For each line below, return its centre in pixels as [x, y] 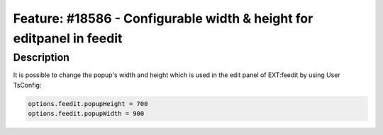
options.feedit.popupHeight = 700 [88, 104]
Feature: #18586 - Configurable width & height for [163, 18]
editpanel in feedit [68, 38]
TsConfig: [27, 85]
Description [41, 57]
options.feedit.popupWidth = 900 [86, 113]
